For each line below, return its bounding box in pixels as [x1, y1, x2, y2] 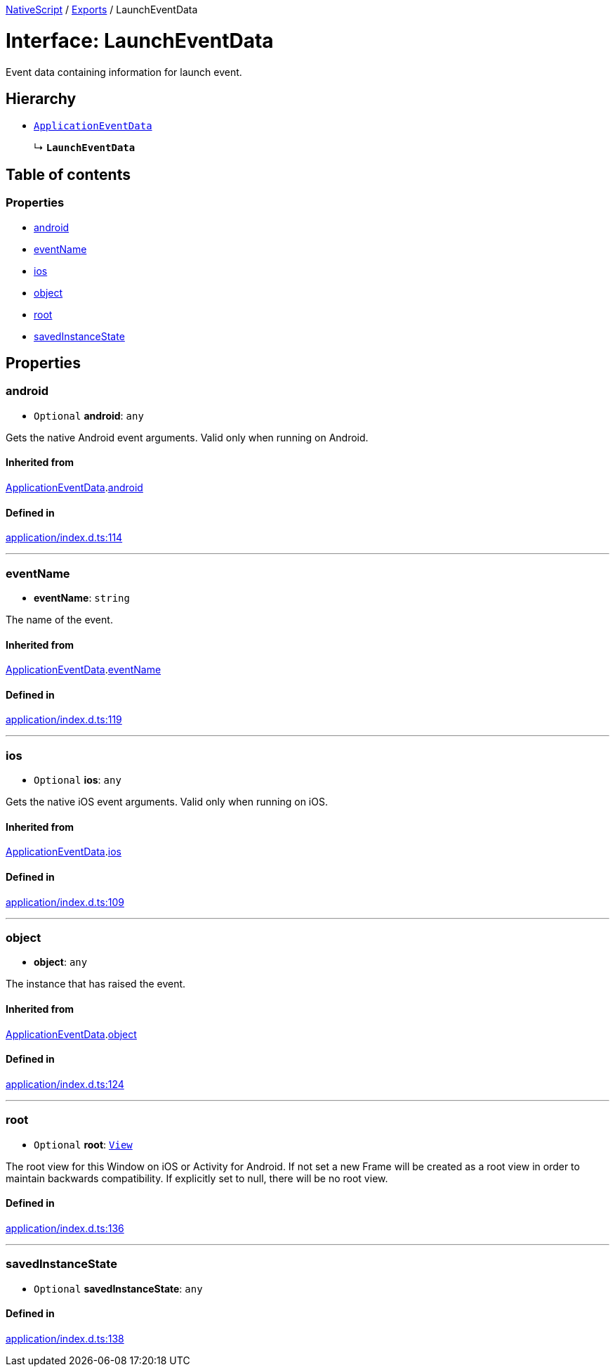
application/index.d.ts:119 [6, 713, 122, 726]
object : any [34, 956, 88, 969]
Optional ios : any [34, 774, 121, 787]
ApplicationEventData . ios [6, 846, 121, 858]
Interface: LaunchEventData [6, 28, 274, 53]
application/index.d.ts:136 [6, 1222, 124, 1234]
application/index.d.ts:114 [6, 531, 123, 544]
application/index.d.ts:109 [6, 895, 124, 908]
